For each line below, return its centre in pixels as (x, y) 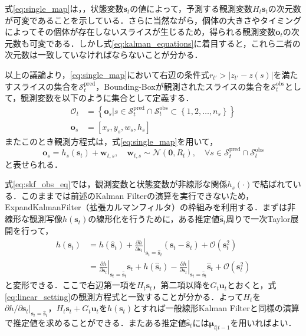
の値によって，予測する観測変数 (191, 8)
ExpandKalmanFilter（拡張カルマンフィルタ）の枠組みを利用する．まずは (146, 207)
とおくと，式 (252, 285)
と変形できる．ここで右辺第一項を (71, 285)
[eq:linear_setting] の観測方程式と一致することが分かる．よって (124, 296)
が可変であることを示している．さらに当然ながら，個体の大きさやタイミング (153, 20)
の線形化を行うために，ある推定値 (154, 219)
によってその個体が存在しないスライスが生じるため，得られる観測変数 (140, 32)
